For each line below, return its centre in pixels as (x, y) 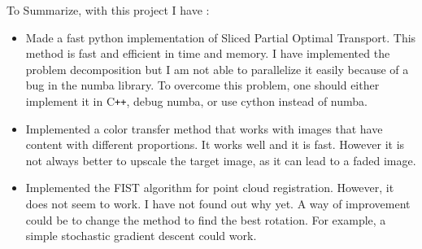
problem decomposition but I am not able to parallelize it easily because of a (217, 69)
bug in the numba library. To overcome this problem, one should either (202, 85)
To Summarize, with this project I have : (108, 10)
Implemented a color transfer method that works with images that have (204, 128)
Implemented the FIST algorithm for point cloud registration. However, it (210, 188)
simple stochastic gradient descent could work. (141, 236)
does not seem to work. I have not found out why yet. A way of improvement (218, 203)
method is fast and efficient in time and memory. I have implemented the (208, 53)
